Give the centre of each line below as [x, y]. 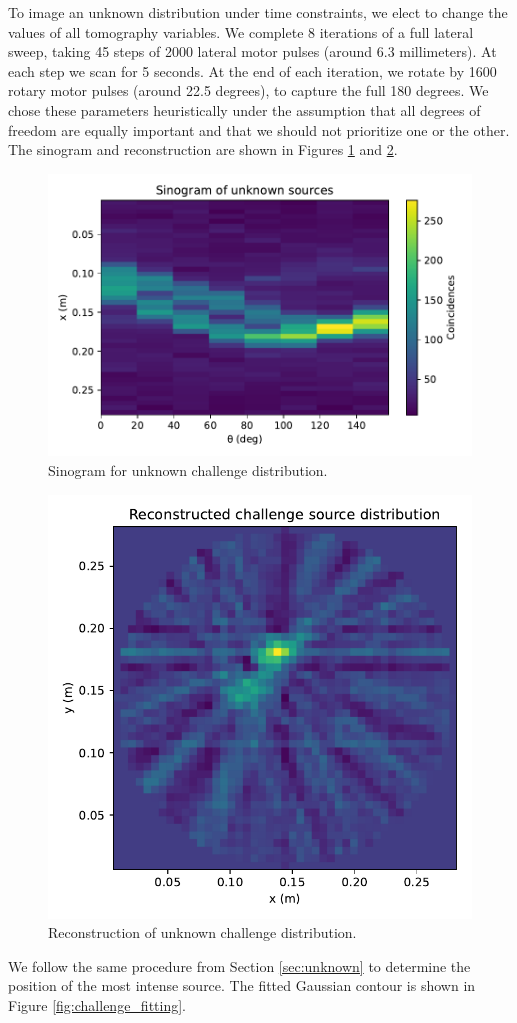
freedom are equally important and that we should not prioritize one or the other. [259, 129]
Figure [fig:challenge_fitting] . [97, 1004]
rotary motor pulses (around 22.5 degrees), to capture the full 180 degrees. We [248, 90]
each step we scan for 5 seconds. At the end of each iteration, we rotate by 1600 [252, 70]
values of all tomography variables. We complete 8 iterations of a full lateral [241, 31]
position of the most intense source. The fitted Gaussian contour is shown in [242, 985]
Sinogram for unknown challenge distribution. [188, 470]
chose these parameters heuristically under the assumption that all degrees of [244, 109]
